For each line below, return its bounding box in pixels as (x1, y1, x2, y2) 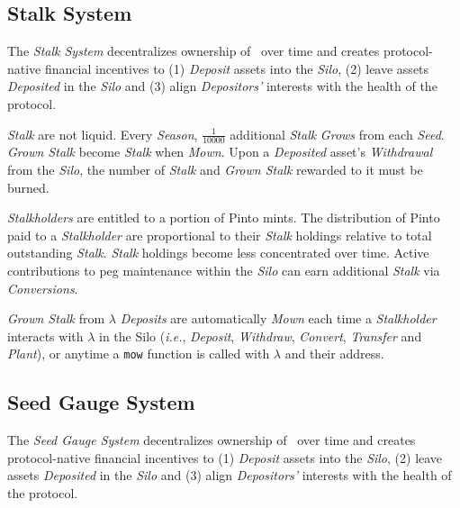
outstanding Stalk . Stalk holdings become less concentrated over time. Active (7, 243, 429, 262)
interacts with (7, 326, 84, 345)
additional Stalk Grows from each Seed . (230, 124, 445, 143)
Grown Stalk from (7, 309, 105, 328)
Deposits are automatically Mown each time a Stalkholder (120, 309, 437, 328)
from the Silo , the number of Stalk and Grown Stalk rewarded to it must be (7, 160, 423, 178)
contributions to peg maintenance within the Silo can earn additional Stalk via (7, 260, 440, 279)
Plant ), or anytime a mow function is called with (7, 344, 270, 363)
